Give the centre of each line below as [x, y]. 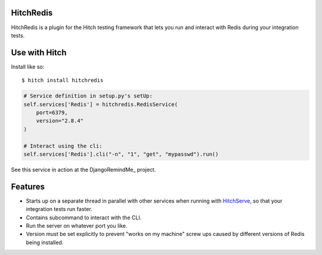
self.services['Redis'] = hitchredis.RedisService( [101, 104]
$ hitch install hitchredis [63, 81]
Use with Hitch [39, 53]
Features [28, 186]
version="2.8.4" [60, 121]
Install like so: [28, 67]
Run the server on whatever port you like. [77, 225]
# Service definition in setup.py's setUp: [88, 96]
